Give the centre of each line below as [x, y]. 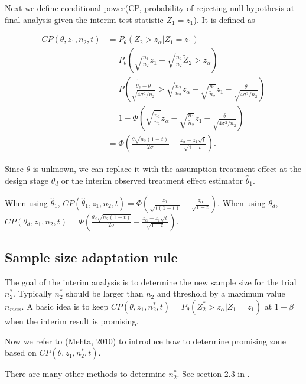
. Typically [32, 293]
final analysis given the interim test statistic [84, 19]
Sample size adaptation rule [91, 257]
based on [21, 352]
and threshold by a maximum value [221, 293]
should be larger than [105, 293]
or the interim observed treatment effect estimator [152, 180]
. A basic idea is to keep [65, 306]
